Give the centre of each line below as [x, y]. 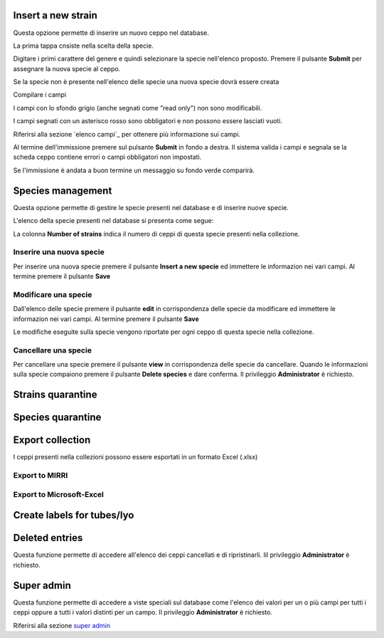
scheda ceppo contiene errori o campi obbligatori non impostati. [107, 157]
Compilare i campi [40, 95]
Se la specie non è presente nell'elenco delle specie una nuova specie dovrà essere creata [146, 82]
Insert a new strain [55, 15]
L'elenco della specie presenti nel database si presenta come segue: [113, 221]
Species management [63, 190]
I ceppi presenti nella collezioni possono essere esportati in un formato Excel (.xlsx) [135, 457]
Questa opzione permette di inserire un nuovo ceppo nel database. [111, 33]
